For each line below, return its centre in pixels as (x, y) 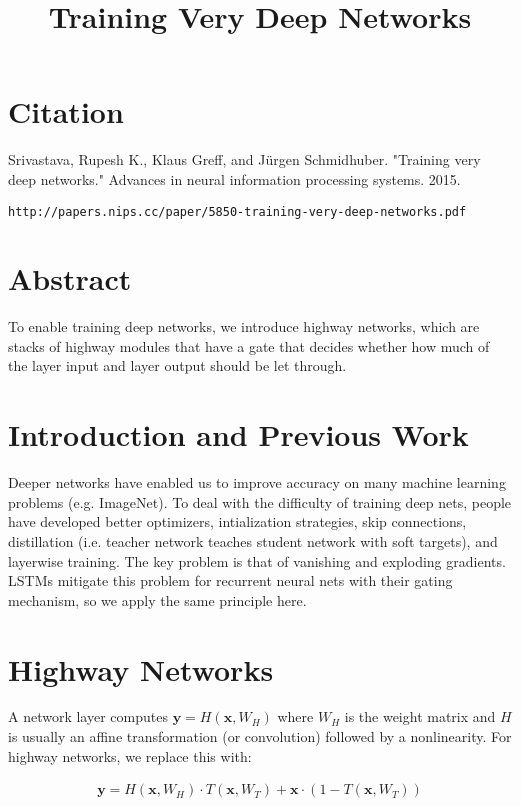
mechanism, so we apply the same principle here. (157, 599)
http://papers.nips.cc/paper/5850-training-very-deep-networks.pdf (237, 211)
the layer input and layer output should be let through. (177, 365)
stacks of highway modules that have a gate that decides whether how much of (249, 345)
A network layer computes (88, 716)
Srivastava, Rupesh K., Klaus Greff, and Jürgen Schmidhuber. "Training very (244, 159)
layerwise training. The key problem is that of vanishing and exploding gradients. (257, 560)
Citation (66, 111)
